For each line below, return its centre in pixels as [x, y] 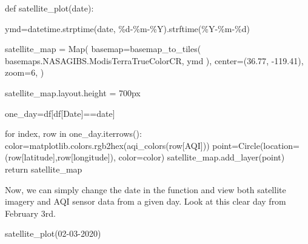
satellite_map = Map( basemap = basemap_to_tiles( [103, 49]
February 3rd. [30, 213]
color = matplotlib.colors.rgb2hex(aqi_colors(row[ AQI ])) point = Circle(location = [152, 145]
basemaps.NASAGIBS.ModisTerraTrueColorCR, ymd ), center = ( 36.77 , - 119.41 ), [154, 60]
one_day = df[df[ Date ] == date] [60, 113]
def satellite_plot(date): [49, 8]
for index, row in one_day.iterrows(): [73, 134]
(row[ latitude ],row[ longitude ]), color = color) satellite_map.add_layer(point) [145, 157]
